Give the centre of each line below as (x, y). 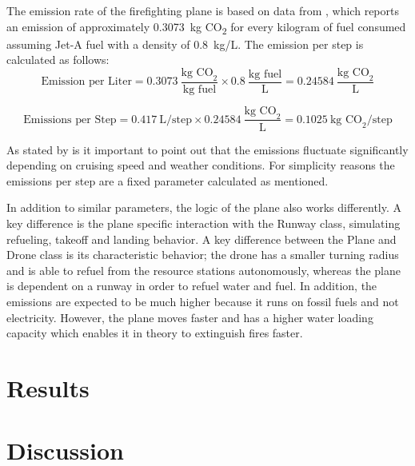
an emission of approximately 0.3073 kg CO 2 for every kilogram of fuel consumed (206, 27)
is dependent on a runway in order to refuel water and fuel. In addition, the (192, 286)
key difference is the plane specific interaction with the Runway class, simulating (204, 223)
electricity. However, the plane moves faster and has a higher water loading (190, 317)
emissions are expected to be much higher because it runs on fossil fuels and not (203, 301)
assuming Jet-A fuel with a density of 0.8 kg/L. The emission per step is (185, 44)
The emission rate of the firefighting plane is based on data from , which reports (203, 10)
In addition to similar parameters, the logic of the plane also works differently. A (204, 207)
